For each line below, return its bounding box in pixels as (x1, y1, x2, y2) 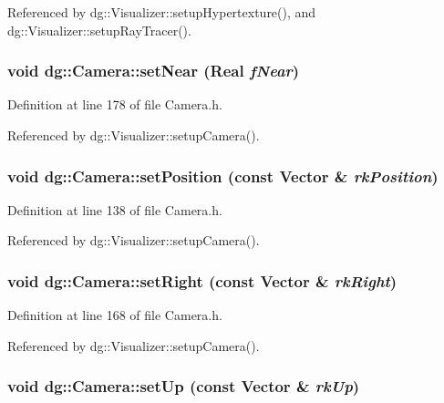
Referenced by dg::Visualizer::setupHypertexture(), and (7, 3, 316, 21)
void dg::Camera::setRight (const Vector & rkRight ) (7, 269, 398, 292)
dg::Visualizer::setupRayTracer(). (7, 20, 191, 39)
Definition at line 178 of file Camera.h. (7, 95, 222, 114)
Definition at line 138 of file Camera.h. (7, 200, 222, 219)
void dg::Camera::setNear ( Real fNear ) (7, 59, 300, 82)
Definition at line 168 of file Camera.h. (7, 305, 222, 325)
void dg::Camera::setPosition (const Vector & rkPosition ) (7, 164, 439, 187)
